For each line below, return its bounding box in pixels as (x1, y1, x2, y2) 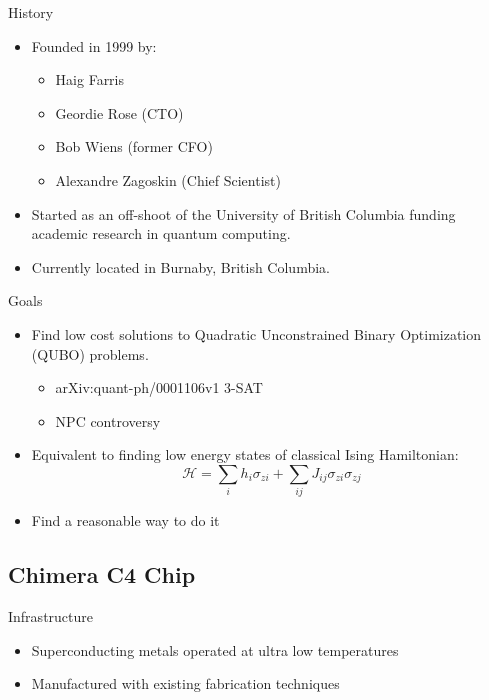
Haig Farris (55, 69, 125, 90)
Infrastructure (8, 606, 93, 627)
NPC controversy (55, 410, 161, 431)
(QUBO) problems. (31, 343, 149, 364)
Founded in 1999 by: (31, 35, 157, 56)
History (8, 2, 54, 22)
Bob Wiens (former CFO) (55, 136, 213, 157)
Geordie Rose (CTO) (55, 102, 184, 123)
